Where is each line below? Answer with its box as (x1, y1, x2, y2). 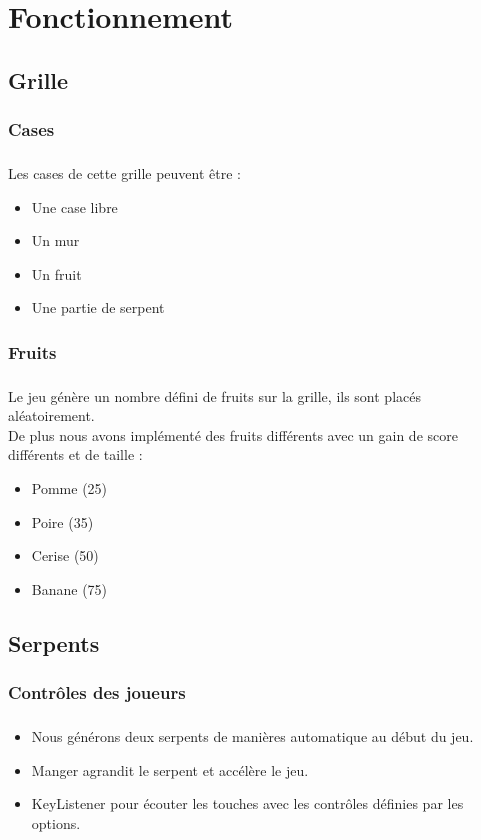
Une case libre (31, 196, 118, 217)
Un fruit (31, 263, 82, 284)
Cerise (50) (31, 545, 99, 566)
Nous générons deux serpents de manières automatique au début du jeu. (31, 725, 474, 746)
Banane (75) (31, 578, 108, 599)
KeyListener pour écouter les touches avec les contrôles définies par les (31, 793, 464, 814)
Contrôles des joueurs (8, 680, 186, 705)
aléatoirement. (8, 405, 95, 426)
